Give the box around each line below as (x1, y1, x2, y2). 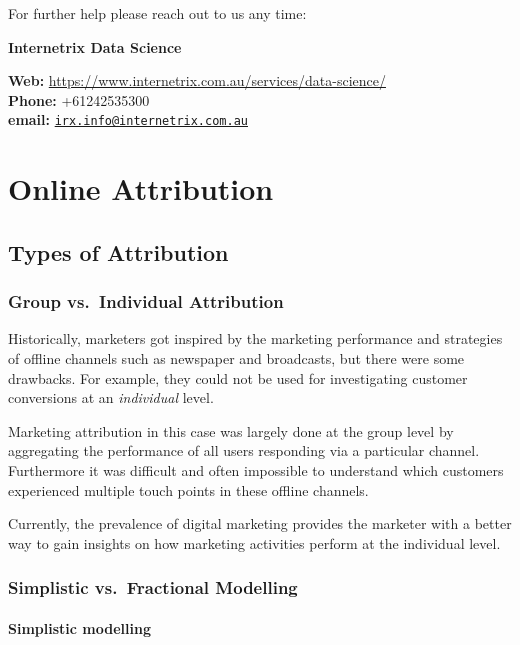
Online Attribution (8, 168, 274, 209)
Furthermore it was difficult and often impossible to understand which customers (8, 459, 504, 480)
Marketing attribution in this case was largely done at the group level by (8, 420, 454, 441)
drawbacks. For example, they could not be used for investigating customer (8, 367, 468, 388)
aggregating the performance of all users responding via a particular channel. (8, 440, 480, 461)
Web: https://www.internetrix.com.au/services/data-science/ (8, 70, 386, 91)
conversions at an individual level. (8, 387, 214, 408)
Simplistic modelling (8, 617, 151, 638)
